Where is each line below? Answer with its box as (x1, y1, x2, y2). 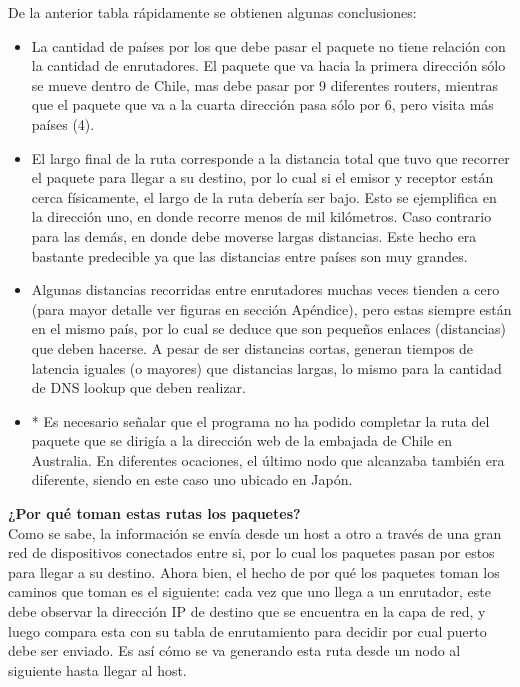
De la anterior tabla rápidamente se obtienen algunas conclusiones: (8, 2, 417, 22)
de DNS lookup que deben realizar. (31, 377, 246, 398)
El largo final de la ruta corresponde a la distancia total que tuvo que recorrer (31, 147, 510, 168)
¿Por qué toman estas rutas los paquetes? (8, 503, 301, 524)
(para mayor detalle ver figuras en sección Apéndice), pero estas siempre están (31, 298, 512, 319)
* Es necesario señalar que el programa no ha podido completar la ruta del (31, 410, 490, 431)
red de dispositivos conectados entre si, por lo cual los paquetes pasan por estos (8, 542, 495, 563)
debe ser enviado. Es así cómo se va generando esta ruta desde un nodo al (8, 640, 461, 661)
